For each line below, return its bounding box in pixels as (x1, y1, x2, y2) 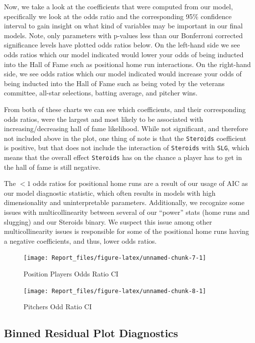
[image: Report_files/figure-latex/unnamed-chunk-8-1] (24, 287, 206, 295)
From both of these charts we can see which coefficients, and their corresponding (4, 104, 246, 114)
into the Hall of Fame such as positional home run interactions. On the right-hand (4, 59, 251, 69)
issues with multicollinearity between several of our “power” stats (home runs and (4, 207, 250, 217)
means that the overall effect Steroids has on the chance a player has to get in (4, 152, 242, 162)
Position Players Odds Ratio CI (24, 269, 119, 279)
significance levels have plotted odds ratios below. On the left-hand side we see (4, 40, 240, 50)
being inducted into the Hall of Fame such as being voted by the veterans (4, 78, 225, 88)
